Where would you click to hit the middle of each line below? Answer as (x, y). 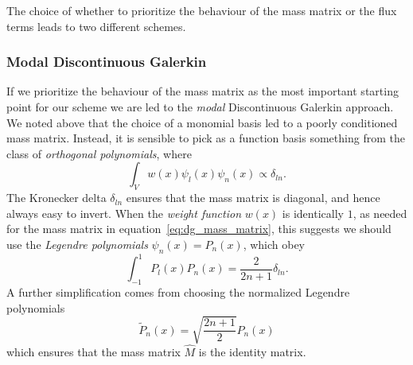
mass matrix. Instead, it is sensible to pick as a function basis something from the (206, 138)
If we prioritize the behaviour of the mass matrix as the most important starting (203, 91)
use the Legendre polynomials (77, 244)
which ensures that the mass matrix (94, 351)
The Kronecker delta (56, 198)
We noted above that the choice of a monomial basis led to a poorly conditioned (202, 122)
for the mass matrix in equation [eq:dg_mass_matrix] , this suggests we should (199, 229)
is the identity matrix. (252, 351)
